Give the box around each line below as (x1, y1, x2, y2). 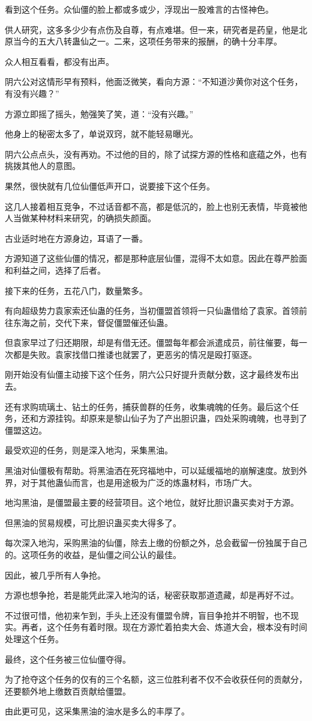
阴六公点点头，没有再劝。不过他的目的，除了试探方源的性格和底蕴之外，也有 (5, 147, 307, 160)
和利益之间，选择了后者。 (5, 263, 106, 276)
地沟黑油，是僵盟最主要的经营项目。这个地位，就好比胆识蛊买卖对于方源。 (5, 496, 299, 509)
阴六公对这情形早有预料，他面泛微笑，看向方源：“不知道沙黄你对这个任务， (5, 75, 303, 88)
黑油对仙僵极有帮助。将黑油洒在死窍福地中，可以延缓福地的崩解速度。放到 (5, 464, 299, 477)
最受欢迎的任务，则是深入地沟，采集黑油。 (5, 444, 173, 456)
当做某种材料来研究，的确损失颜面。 (13, 212, 156, 224)
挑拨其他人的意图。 (5, 159, 80, 172)
